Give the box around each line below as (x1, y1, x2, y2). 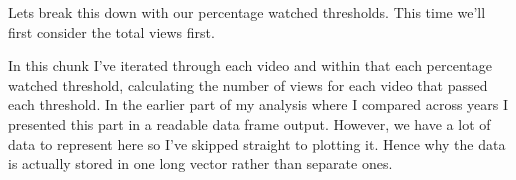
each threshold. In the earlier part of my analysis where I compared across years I (8, 94, 509, 115)
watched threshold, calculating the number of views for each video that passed (8, 74, 488, 95)
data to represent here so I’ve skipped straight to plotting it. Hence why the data (8, 133, 506, 154)
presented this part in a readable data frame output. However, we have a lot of (8, 113, 491, 134)
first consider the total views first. (8, 21, 215, 42)
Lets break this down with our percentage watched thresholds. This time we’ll (8, 2, 486, 22)
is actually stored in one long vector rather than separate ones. (8, 153, 393, 174)
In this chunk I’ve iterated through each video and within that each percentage (8, 55, 492, 76)
